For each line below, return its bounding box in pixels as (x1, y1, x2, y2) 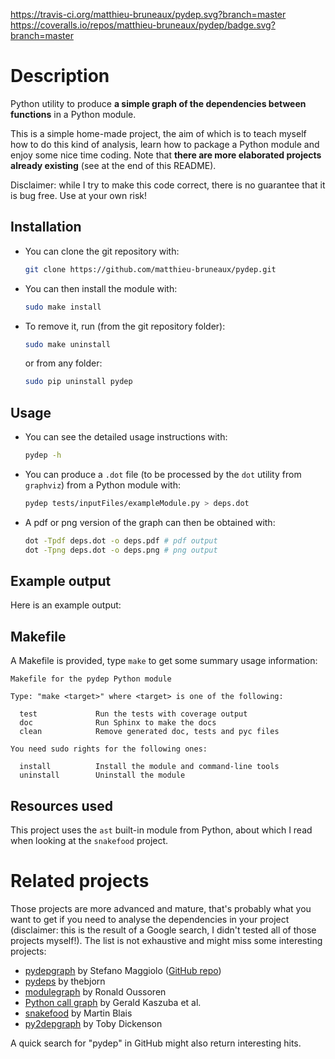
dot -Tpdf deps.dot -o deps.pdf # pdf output (24, 535, 218, 546)
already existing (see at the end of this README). (10, 159, 217, 171)
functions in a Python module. (10, 108, 137, 120)
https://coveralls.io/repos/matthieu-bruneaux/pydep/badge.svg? (10, 19, 276, 31)
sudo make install (24, 302, 102, 312)
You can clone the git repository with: (24, 245, 180, 257)
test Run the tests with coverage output (19, 709, 248, 719)
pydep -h (24, 450, 62, 461)
